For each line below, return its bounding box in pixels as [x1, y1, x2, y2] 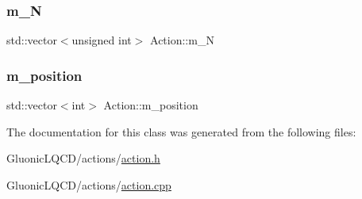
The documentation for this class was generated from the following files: [6, 123, 356, 140]
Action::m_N [150, 32, 214, 48]
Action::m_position [103, 97, 198, 113]
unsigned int [71, 32, 132, 48]
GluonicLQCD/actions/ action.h [6, 150, 160, 166]
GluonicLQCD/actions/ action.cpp [6, 176, 171, 193]
